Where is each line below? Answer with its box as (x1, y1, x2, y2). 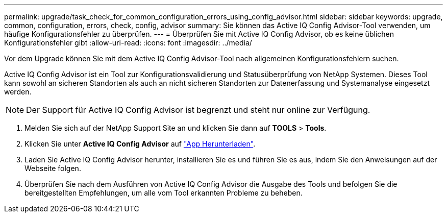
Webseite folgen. (24, 164, 81, 173)
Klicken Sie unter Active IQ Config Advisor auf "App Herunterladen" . (24, 139, 256, 148)
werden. (4, 87, 32, 96)
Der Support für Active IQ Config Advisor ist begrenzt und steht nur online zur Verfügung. (26, 105, 370, 115)
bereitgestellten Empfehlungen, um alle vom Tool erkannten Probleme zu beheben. (24, 188, 303, 197)
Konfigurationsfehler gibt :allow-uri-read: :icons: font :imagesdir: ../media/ (4, 38, 252, 47)
